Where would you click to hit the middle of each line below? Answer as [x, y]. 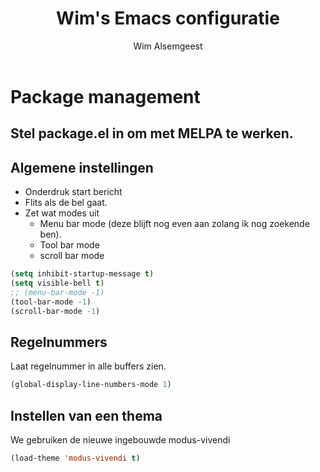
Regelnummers [59, 342]
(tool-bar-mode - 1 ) [51, 302]
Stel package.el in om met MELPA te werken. [152, 133]
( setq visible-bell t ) [57, 283]
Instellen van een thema [86, 415]
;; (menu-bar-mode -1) [57, 292]
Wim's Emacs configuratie [168, 18]
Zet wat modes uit [62, 213]
